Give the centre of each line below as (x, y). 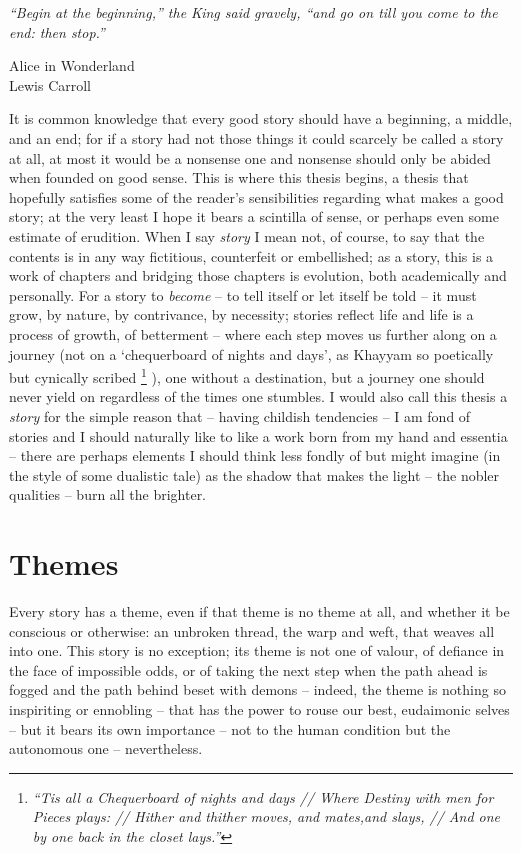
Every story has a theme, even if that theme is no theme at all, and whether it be (259, 611)
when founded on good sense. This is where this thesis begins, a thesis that (239, 177)
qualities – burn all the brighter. (108, 494)
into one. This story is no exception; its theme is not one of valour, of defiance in (257, 650)
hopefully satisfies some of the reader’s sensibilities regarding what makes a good (256, 196)
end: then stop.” (57, 31)
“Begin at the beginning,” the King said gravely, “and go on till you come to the (253, 12)
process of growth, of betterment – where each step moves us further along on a (253, 333)
